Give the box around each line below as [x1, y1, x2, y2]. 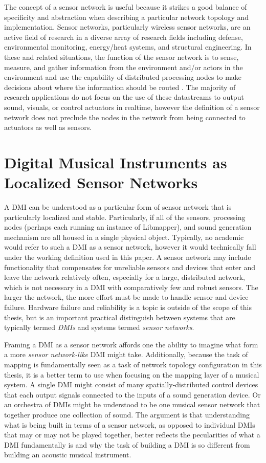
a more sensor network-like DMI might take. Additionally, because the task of [4, 349, 248, 360]
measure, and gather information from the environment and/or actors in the [4, 61, 243, 72]
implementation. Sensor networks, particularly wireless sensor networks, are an [4, 21, 251, 32]
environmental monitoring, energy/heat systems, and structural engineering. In [4, 41, 252, 52]
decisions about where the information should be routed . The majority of [4, 81, 236, 92]
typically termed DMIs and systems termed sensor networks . [4, 322, 194, 333]
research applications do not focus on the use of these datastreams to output [4, 92, 244, 102]
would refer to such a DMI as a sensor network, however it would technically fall [4, 241, 256, 252]
